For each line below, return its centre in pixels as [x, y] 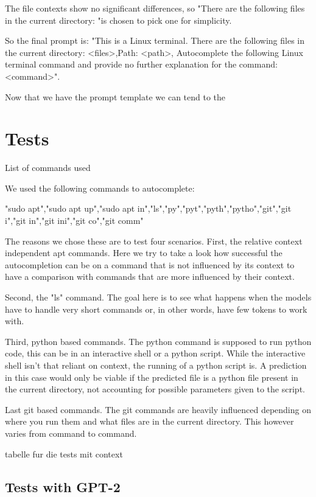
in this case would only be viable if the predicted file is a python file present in [152, 377]
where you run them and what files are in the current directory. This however [149, 421]
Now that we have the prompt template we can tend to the [115, 96]
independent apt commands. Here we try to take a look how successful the [144, 253]
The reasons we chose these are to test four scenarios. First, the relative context [154, 241]
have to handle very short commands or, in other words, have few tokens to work [156, 309]
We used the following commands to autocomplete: [100, 188]
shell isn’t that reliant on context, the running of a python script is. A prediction [156, 365]
